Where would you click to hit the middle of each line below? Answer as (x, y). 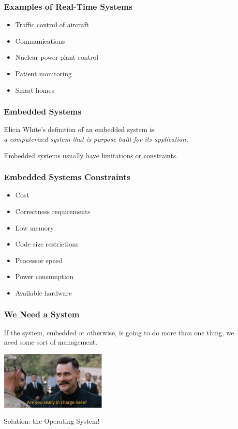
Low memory (35, 227)
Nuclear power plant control (57, 57)
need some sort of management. (51, 342)
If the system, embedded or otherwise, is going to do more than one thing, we (119, 332)
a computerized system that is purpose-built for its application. (96, 139)
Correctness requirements (53, 211)
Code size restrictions (47, 244)
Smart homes (35, 90)
